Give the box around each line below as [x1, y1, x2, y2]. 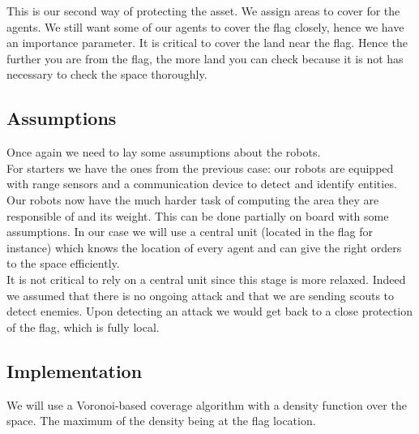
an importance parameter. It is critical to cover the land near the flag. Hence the [6, 34, 408, 51]
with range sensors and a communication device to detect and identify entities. [6, 175, 397, 192]
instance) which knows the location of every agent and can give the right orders [6, 238, 402, 256]
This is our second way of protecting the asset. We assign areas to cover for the [6, 2, 400, 19]
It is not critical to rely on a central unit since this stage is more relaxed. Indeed [6, 270, 406, 287]
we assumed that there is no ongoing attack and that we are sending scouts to [6, 286, 395, 303]
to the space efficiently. [6, 255, 120, 272]
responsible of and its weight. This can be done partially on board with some [6, 207, 389, 224]
